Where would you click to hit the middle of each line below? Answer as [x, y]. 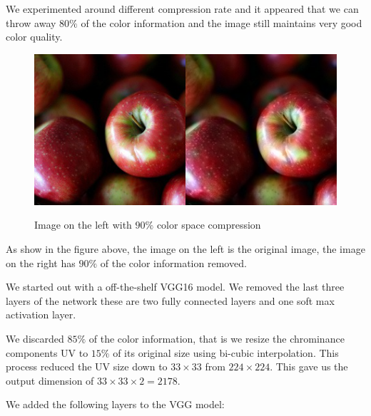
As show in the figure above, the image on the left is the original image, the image [185, 248]
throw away [31, 22]
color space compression [209, 225]
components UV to [47, 352]
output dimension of [50, 380]
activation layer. [41, 314]
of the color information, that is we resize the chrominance [217, 338]
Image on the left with [83, 225]
